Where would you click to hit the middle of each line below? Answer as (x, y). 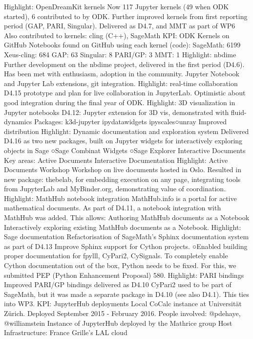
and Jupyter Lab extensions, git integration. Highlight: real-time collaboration (121, 83)
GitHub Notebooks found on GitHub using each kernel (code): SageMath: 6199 (122, 45)
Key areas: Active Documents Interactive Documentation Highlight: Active (116, 160)
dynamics (18, 122)
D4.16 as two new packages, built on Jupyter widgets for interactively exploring (123, 141)
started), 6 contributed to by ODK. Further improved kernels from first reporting (126, 16)
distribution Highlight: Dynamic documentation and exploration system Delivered (126, 131)
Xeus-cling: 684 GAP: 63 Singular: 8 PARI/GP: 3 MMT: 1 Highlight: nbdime (120, 54)
